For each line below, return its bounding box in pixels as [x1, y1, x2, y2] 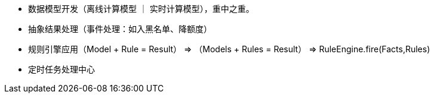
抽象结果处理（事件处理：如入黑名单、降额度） [28, 24, 212, 34]
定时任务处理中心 [28, 64, 95, 74]
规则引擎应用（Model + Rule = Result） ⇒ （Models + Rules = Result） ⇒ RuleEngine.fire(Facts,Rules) [28, 44, 430, 54]
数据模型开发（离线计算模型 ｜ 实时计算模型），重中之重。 [28, 4, 254, 14]
